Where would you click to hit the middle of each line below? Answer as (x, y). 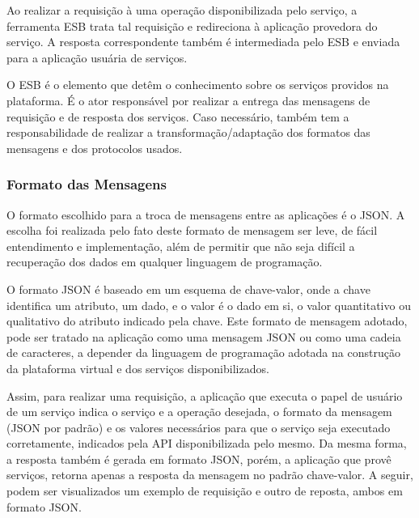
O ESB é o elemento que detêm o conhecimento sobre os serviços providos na (198, 85)
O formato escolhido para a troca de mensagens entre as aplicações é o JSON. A (206, 214)
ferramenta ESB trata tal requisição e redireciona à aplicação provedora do (192, 25)
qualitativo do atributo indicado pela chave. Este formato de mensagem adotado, (207, 321)
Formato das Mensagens (87, 184)
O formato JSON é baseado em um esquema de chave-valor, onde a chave (188, 289)
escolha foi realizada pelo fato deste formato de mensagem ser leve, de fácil (192, 230)
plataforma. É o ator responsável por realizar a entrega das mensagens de (188, 100)
